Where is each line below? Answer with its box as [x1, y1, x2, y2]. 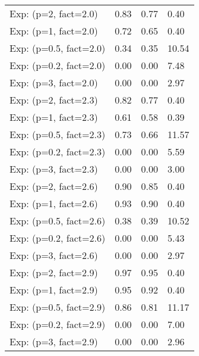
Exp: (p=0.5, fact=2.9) [10, 300, 106, 314]
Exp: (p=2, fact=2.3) [10, 93, 98, 107]
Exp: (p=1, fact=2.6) [10, 196, 98, 210]
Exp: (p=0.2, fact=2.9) [10, 317, 106, 331]
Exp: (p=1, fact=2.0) [10, 24, 98, 38]
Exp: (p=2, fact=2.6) [10, 179, 98, 193]
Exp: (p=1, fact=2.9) [10, 283, 98, 296]
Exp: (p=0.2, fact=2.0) [10, 58, 106, 72]
